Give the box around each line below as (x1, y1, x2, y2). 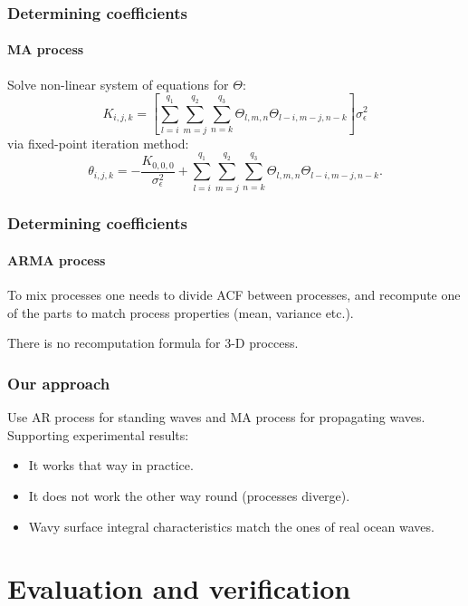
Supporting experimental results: (7, 425, 189, 444)
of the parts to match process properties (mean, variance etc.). (7, 303, 354, 322)
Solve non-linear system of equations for (7, 74, 229, 93)
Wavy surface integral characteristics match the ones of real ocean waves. (28, 516, 435, 535)
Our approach (7, 371, 110, 394)
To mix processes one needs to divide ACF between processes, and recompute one (7, 285, 461, 304)
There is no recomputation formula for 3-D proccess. (7, 333, 299, 352)
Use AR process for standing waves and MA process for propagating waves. (7, 408, 425, 427)
